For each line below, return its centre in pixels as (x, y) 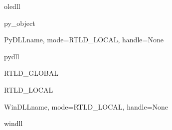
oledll (12, 6)
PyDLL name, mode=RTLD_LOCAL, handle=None (84, 40)
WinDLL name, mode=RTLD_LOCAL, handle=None (86, 106)
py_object (20, 23)
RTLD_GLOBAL (31, 73)
